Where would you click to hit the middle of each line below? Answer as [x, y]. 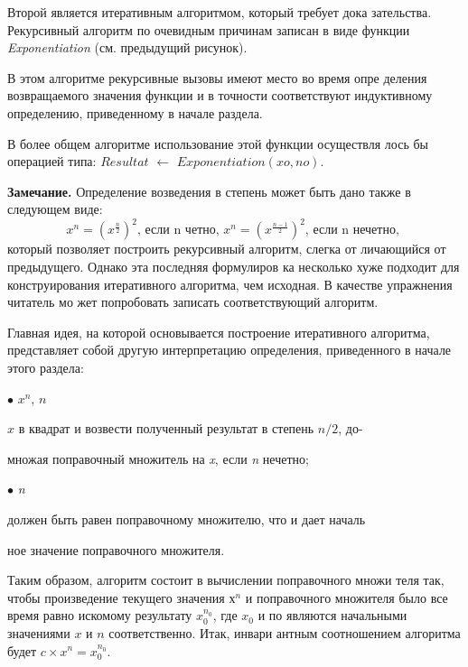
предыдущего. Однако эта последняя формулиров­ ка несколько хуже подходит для [234, 267]
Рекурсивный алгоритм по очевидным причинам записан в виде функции [209, 29]
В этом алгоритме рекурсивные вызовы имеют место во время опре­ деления [217, 77]
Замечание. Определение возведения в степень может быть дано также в [209, 191]
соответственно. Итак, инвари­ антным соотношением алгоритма [285, 632]
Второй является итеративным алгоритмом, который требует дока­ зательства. [220, 12]
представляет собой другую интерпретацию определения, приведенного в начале [229, 350]
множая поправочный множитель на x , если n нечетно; [158, 458]
